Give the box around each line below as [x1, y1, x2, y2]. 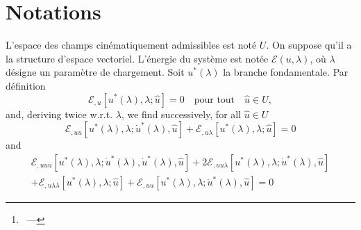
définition [6, 78, 46, 92]
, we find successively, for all [121, 106, 242, 121]
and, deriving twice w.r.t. [6, 106, 113, 121]
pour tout [194, 95, 235, 105]
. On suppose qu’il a [266, 38, 352, 52]
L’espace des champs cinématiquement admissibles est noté [6, 38, 257, 52]
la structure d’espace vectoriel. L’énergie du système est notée [6, 51, 269, 65]
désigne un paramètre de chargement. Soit [6, 65, 185, 79]
